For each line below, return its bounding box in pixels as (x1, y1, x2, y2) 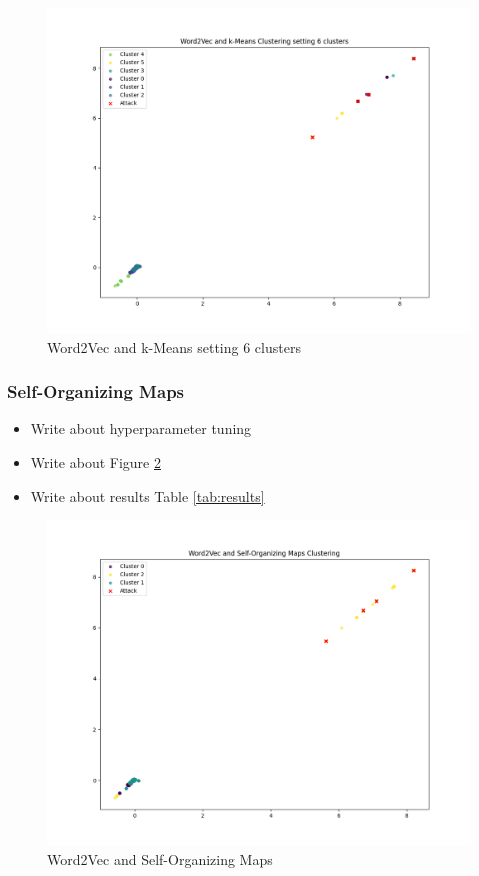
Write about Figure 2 (30, 452, 161, 473)
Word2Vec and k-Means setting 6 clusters (47, 336, 301, 357)
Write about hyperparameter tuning (30, 418, 252, 439)
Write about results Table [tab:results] (30, 485, 265, 506)
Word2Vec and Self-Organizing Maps (47, 848, 273, 869)
